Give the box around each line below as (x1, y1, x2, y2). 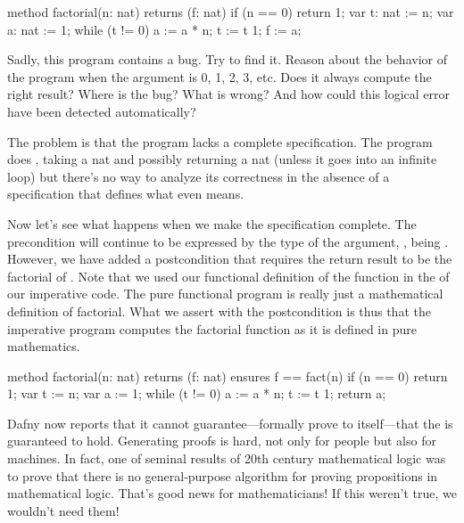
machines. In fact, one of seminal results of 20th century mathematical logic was (7, 449, 446, 468)
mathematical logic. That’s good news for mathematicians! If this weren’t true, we (7, 484, 457, 503)
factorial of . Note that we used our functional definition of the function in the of (7, 266, 450, 285)
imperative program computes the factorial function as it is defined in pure (7, 319, 417, 338)
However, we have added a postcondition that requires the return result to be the (7, 249, 452, 268)
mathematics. (7, 337, 80, 355)
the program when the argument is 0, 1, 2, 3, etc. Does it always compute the (7, 67, 432, 86)
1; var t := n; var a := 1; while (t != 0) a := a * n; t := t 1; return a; (7, 384, 386, 403)
